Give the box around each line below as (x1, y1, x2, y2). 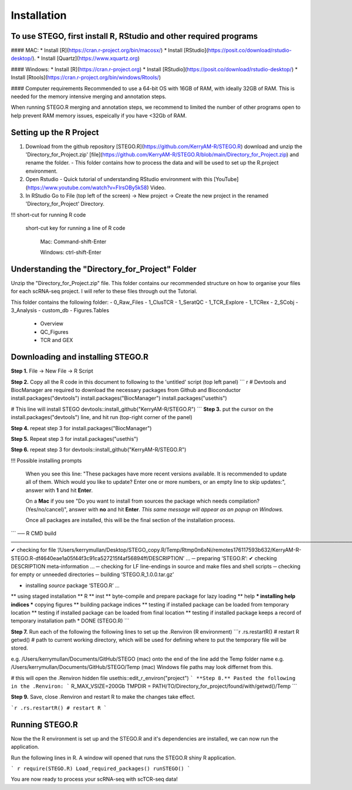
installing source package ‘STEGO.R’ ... (25, 582, 120, 589)
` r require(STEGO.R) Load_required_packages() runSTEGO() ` (11, 765, 191, 772)
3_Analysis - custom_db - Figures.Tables (11, 307, 110, 314)
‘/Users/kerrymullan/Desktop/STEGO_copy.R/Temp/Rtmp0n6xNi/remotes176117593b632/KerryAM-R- (57, 547, 302, 554)
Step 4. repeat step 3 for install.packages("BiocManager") (11, 424, 152, 431)
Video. (150, 184, 167, 191)
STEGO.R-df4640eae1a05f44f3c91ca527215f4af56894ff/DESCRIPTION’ (11, 554, 185, 561)
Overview (40, 320, 64, 327)
